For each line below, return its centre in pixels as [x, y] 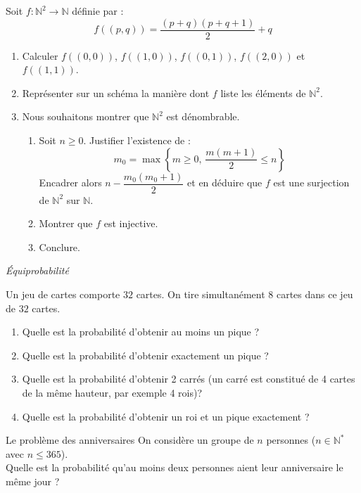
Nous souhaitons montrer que [85, 116]
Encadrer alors [70, 183]
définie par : [98, 11]
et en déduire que [225, 183]
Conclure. [59, 246]
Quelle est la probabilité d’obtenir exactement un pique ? [145, 355]
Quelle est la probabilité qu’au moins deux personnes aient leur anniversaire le [175, 467]
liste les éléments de [263, 92]
